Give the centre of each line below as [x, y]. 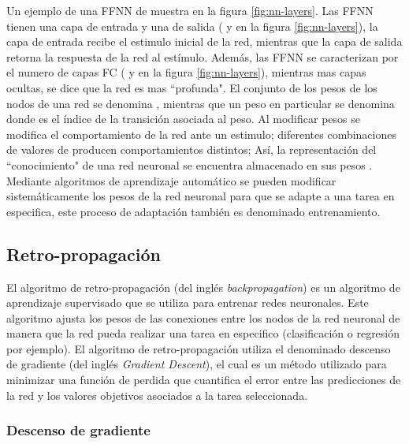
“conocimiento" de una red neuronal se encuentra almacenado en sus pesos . [190, 164]
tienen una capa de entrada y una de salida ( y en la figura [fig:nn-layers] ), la [192, 26]
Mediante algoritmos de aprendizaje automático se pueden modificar [171, 180]
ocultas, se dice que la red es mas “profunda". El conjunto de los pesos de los [192, 87]
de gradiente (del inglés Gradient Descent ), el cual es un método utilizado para [197, 364]
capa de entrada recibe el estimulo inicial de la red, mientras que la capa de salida [204, 41]
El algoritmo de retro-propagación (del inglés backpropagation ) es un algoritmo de [203, 287]
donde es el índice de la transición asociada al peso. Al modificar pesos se [183, 119]
